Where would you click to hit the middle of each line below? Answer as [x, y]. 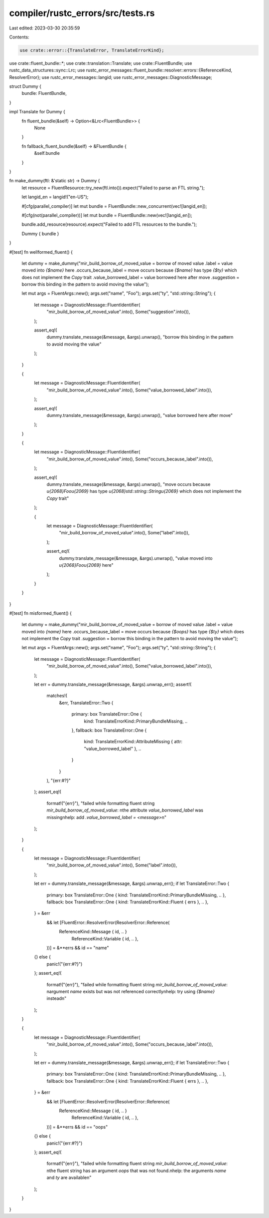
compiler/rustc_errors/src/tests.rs [82, 13]
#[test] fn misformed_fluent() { [41, 613]
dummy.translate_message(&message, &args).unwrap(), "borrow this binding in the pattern [140, 337]
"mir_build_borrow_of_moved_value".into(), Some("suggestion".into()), [118, 312]
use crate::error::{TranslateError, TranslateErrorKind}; [92, 50]
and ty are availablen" [69, 1178]
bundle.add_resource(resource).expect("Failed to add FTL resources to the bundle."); [109, 224]
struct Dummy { [25, 86]
